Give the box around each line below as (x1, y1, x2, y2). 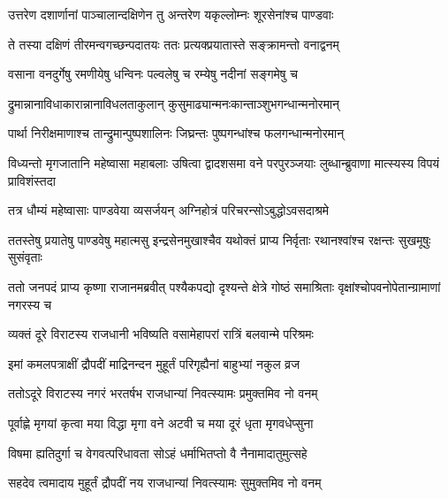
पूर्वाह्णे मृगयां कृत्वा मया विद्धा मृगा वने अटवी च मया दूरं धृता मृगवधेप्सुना (8, 413, 314, 432)
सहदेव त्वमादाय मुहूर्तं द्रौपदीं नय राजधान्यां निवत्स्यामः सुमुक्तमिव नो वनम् (8, 473, 322, 492)
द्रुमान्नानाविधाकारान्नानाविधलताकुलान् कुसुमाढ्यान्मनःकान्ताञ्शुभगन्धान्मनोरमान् (8, 94, 340, 112)
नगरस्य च (8, 295, 52, 313)
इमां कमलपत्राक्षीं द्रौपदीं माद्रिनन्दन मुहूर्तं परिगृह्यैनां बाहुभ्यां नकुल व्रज (8, 354, 300, 372)
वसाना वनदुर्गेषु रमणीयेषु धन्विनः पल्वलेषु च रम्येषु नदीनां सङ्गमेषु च (8, 65, 298, 83)
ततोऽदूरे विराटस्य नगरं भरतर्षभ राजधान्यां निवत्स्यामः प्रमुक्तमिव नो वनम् (8, 384, 318, 403)
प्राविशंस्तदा (8, 171, 56, 189)
